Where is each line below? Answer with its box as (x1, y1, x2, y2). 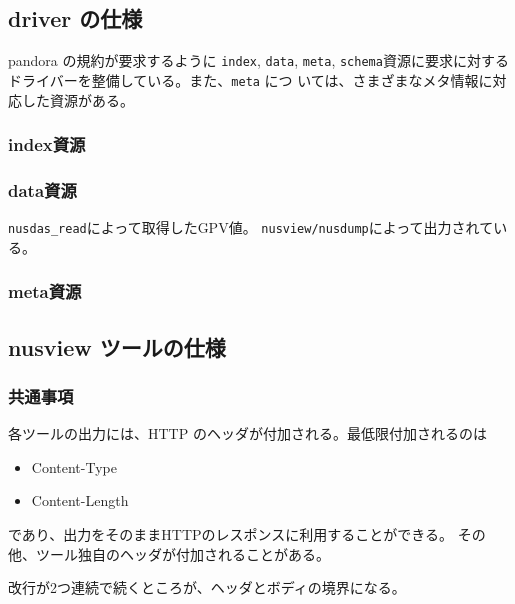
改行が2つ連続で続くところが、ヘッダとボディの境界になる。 (8, 577, 406, 598)
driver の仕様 (8, 3, 143, 34)
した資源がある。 (21, 89, 134, 110)
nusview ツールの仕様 (8, 331, 226, 362)
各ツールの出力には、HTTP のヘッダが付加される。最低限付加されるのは (8, 423, 487, 444)
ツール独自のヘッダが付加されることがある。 (35, 543, 330, 564)
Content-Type (31, 456, 117, 477)
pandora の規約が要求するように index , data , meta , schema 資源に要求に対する (8, 50, 509, 71)
